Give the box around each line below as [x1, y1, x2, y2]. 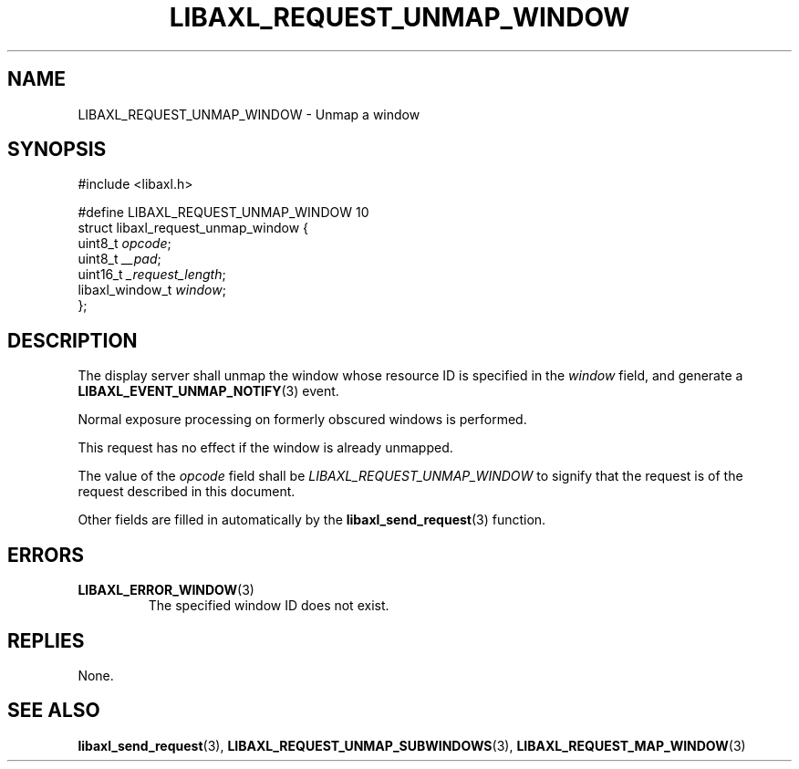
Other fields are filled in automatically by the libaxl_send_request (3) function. [78, 512, 546, 528]
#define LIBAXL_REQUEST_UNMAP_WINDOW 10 [78, 204, 369, 221]
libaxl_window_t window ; [78, 282, 226, 298]
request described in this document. [78, 483, 296, 500]
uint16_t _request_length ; [78, 266, 226, 283]
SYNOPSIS [7, 138, 107, 161]
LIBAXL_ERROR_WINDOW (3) [78, 582, 254, 598]
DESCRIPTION [7, 328, 138, 352]
